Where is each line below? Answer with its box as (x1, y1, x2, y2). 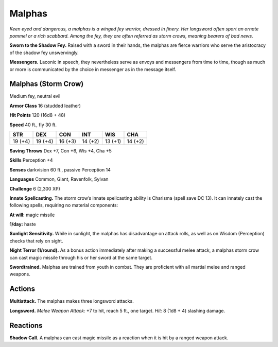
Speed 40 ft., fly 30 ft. (9, 122, 57, 128)
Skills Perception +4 (9, 157, 54, 163)
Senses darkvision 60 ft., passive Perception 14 (9, 166, 111, 172)
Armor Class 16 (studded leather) (9, 102, 81, 109)
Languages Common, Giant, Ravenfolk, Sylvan (9, 176, 109, 182)
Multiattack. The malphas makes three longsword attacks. (9, 298, 134, 304)
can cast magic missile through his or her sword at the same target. (9, 254, 153, 261)
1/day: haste (9, 221, 36, 228)
